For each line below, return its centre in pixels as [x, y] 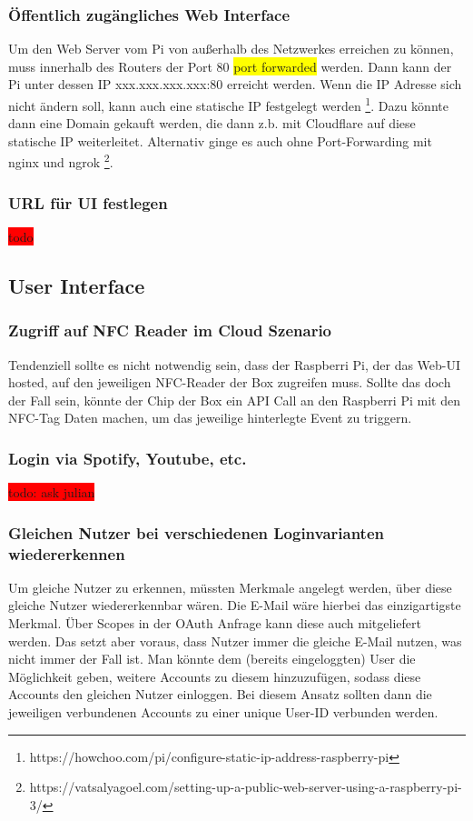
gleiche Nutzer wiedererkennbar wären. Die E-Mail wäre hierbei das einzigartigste [235, 605]
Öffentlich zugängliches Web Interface [149, 14]
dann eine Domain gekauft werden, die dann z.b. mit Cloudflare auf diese [212, 123]
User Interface [77, 285]
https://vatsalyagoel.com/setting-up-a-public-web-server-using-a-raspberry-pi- [246, 787]
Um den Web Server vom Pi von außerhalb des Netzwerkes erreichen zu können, [231, 49]
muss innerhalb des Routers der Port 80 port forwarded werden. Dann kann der [230, 66]
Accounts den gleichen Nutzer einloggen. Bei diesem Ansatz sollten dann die [220, 694]
